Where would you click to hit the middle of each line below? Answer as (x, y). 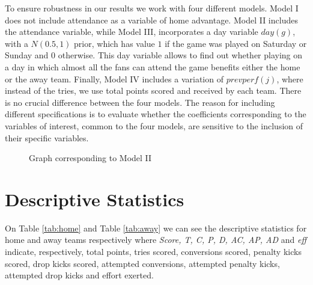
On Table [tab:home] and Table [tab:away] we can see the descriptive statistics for (156, 228)
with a (17, 43)
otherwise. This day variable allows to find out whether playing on (180, 55)
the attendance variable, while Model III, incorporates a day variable (132, 32)
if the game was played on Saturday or (236, 43)
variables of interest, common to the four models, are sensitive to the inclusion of (154, 125)
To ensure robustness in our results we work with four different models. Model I (152, 8)
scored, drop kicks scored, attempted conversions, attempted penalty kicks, (142, 263)
